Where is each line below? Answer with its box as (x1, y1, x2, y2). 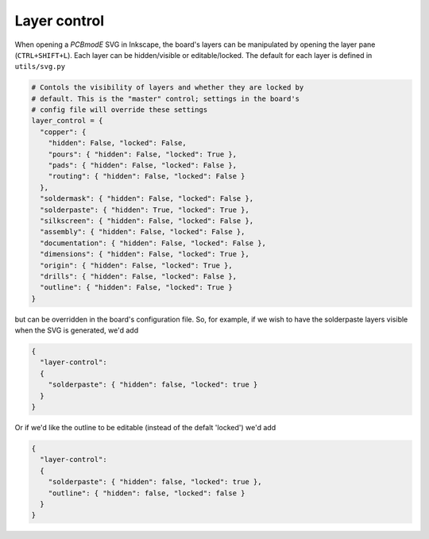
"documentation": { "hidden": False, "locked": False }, (40, 238, 266, 248)
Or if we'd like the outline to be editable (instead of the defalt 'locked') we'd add (14, 423, 276, 433)
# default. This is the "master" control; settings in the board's (31, 94, 300, 103)
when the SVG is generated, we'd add (14, 325, 139, 335)
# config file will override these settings (31, 106, 208, 114)
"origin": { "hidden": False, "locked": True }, (40, 260, 234, 270)
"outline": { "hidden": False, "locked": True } (40, 283, 234, 292)
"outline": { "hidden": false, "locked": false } (48, 488, 245, 498)
